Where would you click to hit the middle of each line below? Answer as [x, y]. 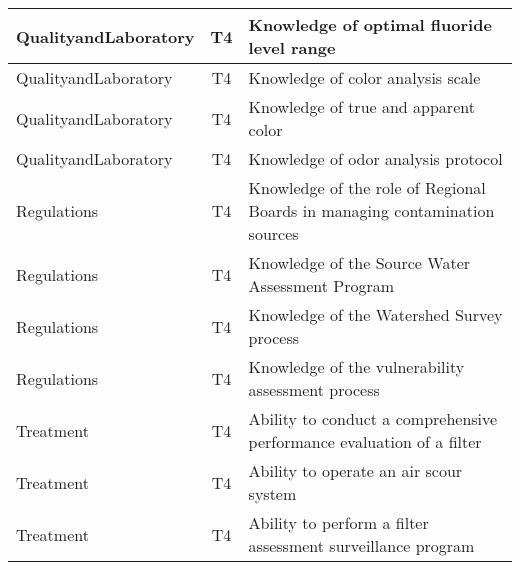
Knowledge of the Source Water [359, 262]
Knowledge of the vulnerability [356, 366]
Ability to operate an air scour [355, 470]
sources [273, 233]
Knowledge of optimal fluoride [370, 24]
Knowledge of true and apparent [361, 106]
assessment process [314, 389]
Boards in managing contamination [371, 210]
